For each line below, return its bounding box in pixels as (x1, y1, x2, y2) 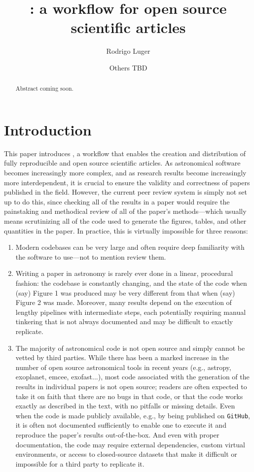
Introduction (4, 119, 92, 139)
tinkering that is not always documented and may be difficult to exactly (15, 316, 233, 327)
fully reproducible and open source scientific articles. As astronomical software (4, 158, 241, 168)
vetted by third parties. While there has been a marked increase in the (15, 352, 229, 363)
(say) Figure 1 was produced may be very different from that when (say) (15, 287, 235, 298)
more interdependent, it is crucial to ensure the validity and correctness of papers (4, 177, 250, 187)
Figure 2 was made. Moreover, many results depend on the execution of (15, 297, 232, 307)
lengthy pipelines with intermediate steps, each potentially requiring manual (15, 306, 246, 317)
